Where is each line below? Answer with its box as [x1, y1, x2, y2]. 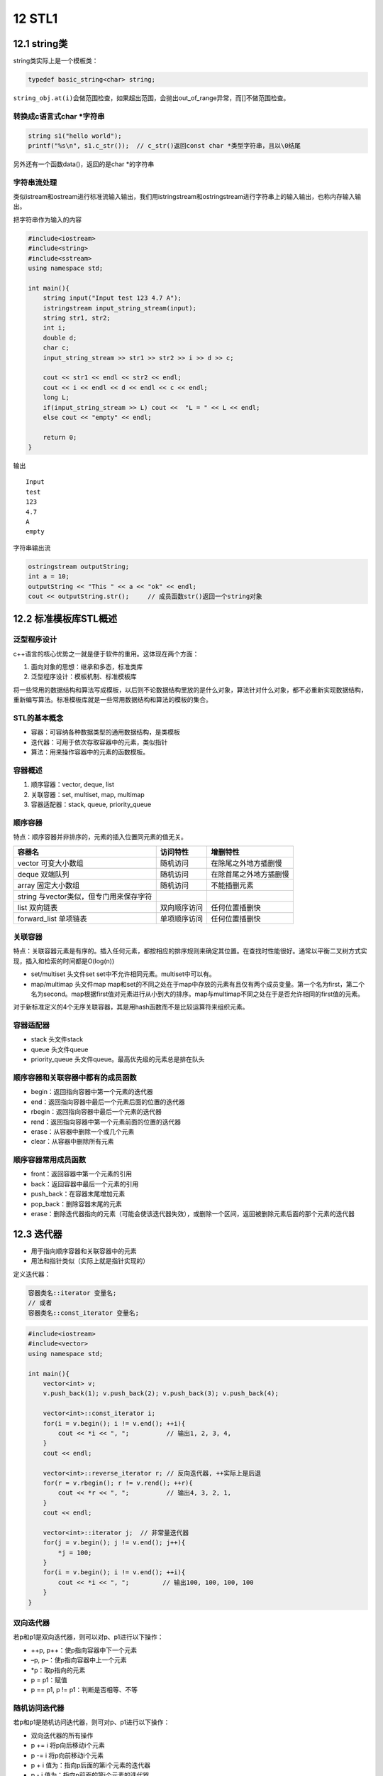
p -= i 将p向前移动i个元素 [30, 1751, 104, 1760]
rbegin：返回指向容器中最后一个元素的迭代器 [30, 1108, 162, 1116]
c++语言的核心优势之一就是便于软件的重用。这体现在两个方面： [13, 649, 199, 658]
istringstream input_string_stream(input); [43, 304, 196, 312]
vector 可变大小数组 [17, 858, 84, 868]
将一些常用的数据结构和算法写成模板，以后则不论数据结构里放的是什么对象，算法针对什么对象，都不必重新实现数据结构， [13, 686, 367, 694]
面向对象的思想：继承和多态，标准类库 [30, 663, 143, 671]
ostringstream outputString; [28, 562, 130, 570]
